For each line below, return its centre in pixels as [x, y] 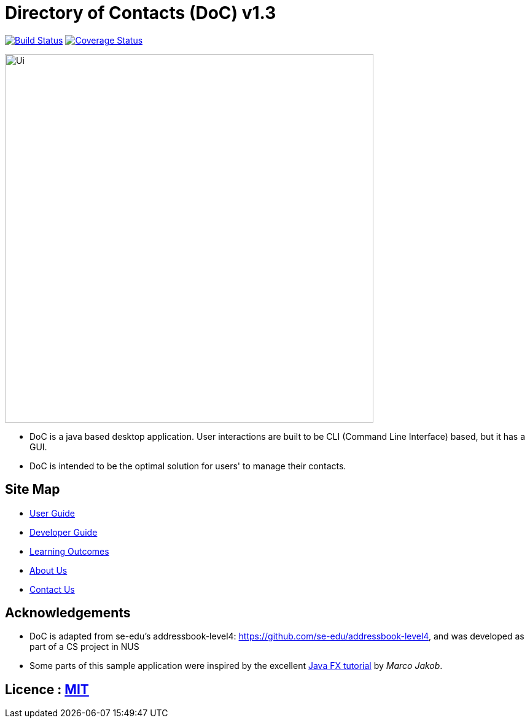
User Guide [53, 513]
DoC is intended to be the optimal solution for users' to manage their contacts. [188, 466]
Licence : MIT [47, 689]
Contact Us [52, 589]
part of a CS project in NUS [84, 647]
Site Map [33, 490]
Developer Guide [64, 532]
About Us [49, 570]
